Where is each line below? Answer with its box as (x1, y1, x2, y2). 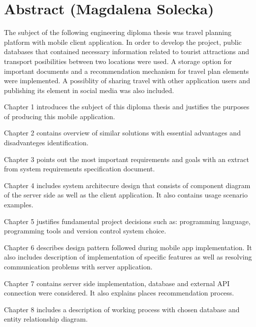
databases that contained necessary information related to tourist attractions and (4, 46, 250, 57)
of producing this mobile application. (4, 111, 115, 121)
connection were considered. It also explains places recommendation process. (4, 288, 234, 298)
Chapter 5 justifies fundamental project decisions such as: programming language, (4, 216, 251, 226)
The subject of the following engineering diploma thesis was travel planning (4, 27, 232, 37)
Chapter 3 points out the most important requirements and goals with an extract (4, 154, 249, 164)
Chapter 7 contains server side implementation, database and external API (4, 278, 230, 288)
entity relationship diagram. (4, 314, 88, 324)
